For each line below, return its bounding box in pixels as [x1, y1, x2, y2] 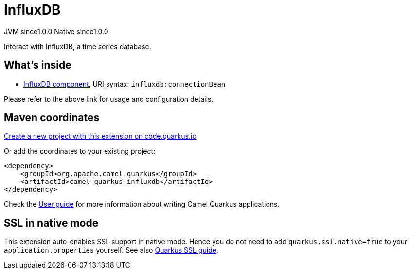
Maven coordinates [4, 111, 100, 124]
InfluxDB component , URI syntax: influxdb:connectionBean [23, 79, 226, 88]
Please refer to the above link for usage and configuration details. [4, 94, 214, 103]
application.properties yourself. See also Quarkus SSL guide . [4, 246, 218, 255]
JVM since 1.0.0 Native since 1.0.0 [4, 27, 108, 36]
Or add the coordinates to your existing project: [4, 147, 156, 156]
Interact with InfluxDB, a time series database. [4, 42, 151, 51]
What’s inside [4, 59, 71, 72]
